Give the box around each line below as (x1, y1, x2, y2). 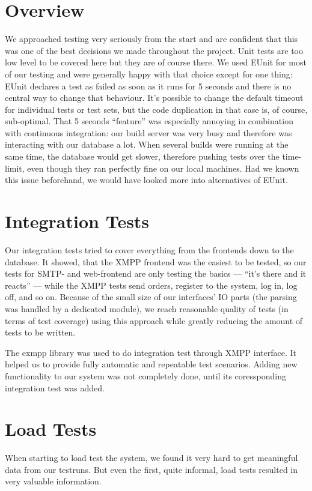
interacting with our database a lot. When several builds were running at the (5, 138, 289, 151)
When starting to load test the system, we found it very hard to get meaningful (5, 451, 298, 464)
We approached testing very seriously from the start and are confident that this (5, 32, 298, 45)
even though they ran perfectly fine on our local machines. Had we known (27, 161, 299, 174)
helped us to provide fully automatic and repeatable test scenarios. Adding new (5, 358, 298, 370)
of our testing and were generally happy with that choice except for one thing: (5, 67, 293, 80)
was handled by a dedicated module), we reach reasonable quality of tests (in (5, 302, 289, 315)
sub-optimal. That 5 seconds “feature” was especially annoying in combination (5, 115, 293, 127)
